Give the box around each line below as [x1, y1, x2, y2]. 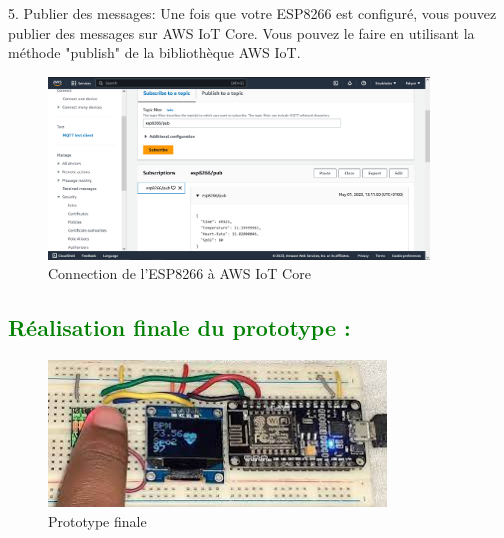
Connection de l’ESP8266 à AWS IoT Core [48, 263, 311, 284]
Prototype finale [48, 510, 147, 531]
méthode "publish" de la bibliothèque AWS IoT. [8, 42, 301, 63]
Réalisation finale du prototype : [8, 312, 351, 343]
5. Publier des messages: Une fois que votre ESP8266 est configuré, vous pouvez [8, 3, 497, 23]
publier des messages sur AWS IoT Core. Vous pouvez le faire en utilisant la [8, 22, 475, 43]
